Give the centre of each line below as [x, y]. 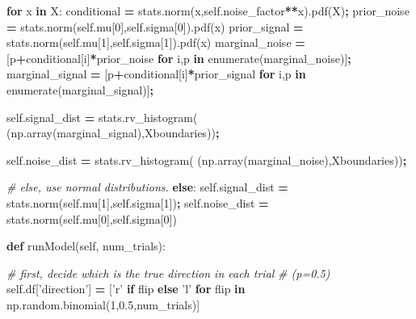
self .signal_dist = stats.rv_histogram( [102, 117]
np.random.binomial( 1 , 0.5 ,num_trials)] [103, 304]
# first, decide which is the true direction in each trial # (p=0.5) [168, 273]
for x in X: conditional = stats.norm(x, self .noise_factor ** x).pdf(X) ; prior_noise [208, 10]
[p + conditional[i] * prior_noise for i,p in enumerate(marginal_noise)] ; [179, 58]
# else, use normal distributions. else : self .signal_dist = [147, 187]
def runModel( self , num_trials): [86, 246]
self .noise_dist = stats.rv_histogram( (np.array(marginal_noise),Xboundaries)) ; [207, 159]
